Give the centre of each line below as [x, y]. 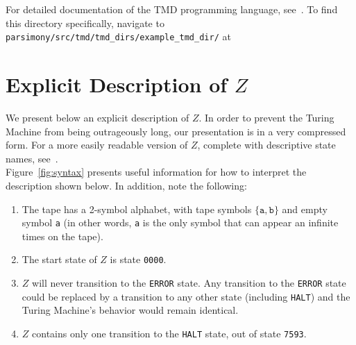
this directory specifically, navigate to [85, 23]
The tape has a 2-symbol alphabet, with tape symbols [137, 209]
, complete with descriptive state [266, 145]
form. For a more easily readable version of [97, 145]
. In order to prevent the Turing [266, 117]
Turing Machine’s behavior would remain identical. [130, 310]
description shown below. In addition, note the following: [126, 185]
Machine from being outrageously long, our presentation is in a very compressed [176, 131]
